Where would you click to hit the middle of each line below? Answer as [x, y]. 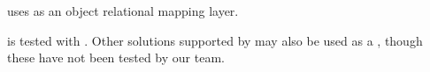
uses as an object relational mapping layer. [123, 11]
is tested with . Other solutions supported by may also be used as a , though [215, 40]
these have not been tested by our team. [116, 58]
